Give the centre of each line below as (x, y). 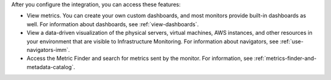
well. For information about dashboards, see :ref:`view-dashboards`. (113, 24)
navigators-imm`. (48, 49)
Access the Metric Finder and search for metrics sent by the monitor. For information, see (140, 59)
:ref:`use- (291, 41)
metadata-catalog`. (51, 67)
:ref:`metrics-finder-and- (285, 59)
